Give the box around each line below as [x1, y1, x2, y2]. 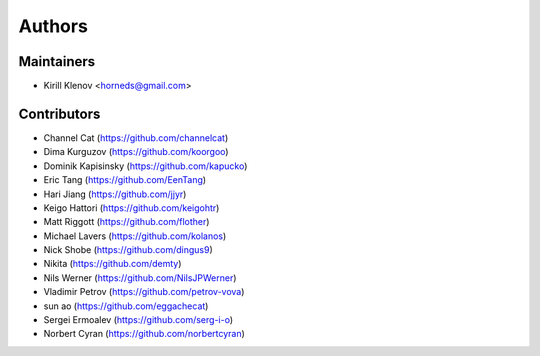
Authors [18, 15, 89, 37]
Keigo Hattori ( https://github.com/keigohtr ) [43, 201, 220, 214]
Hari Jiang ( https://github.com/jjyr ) [43, 188, 187, 200]
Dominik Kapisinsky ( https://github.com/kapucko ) [43, 160, 248, 172]
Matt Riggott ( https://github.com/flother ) [43, 216, 210, 228]
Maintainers [18, 53, 96, 70]
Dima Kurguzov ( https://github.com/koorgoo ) [43, 146, 229, 158]
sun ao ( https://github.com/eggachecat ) [43, 300, 209, 312]
